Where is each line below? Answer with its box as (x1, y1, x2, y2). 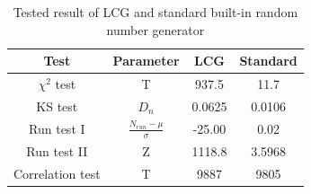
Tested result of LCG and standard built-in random (13, 3, 298, 21)
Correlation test (13, 163, 101, 182)
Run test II (26, 141, 88, 160)
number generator (106, 20, 205, 39)
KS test (36, 96, 78, 115)
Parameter (112, 51, 180, 70)
